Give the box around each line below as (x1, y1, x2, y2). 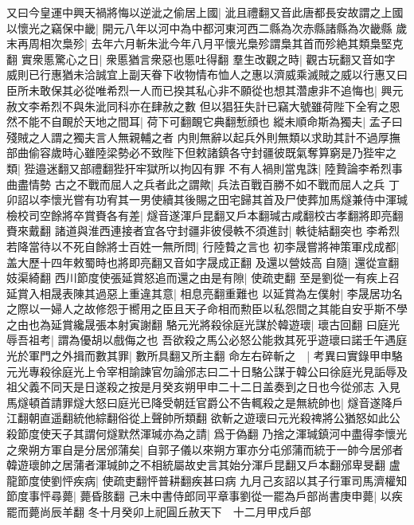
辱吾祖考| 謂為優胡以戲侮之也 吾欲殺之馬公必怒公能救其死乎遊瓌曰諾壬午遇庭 (6, 331, 408, 348)
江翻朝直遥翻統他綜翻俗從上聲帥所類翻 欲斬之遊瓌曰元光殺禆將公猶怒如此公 (6, 409, 400, 426)
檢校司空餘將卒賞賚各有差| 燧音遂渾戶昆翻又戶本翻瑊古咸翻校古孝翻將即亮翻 (6, 206, 404, 223)
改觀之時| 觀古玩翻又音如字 (254, 50, 396, 67)
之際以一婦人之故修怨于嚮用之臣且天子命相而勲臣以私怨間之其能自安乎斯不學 (6, 300, 408, 317)
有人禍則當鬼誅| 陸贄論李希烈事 (240, 159, 403, 176)
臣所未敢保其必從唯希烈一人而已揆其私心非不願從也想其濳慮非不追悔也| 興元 (6, 81, 404, 98)
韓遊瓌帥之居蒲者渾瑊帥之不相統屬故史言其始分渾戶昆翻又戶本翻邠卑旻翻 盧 (6, 456, 400, 473)
